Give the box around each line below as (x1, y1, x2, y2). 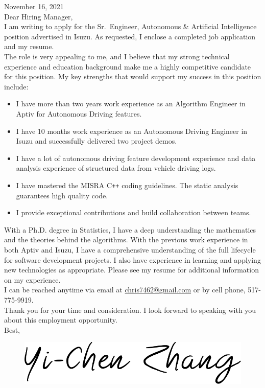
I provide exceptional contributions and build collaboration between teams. (16, 207, 251, 218)
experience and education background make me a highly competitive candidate (4, 61, 251, 72)
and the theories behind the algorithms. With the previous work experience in (4, 234, 248, 245)
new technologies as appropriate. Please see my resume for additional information (4, 264, 259, 275)
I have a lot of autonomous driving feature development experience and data (16, 152, 256, 163)
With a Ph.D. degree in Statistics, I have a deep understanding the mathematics (4, 224, 256, 235)
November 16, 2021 (4, 1, 64, 11)
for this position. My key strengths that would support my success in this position (4, 71, 261, 82)
